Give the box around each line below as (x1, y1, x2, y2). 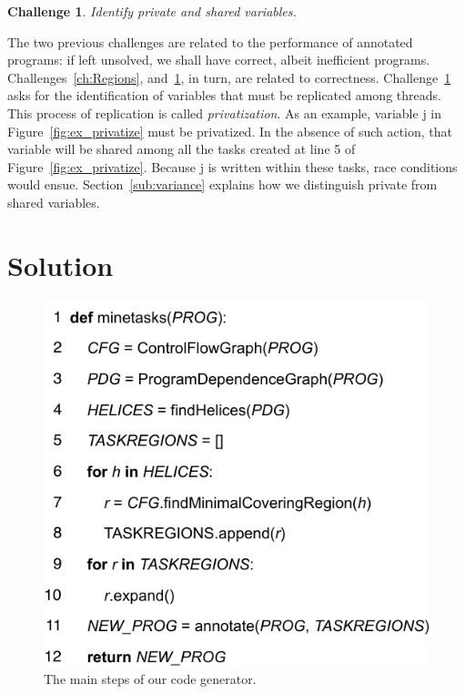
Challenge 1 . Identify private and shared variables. (7, 2, 297, 20)
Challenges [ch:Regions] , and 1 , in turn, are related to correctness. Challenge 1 (7, 67, 451, 87)
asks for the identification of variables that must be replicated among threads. (7, 86, 441, 105)
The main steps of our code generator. (44, 669, 257, 689)
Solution (7, 246, 114, 283)
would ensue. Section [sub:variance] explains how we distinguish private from (7, 175, 438, 194)
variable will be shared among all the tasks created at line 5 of (7, 139, 356, 158)
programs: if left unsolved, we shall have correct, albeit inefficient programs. (7, 50, 430, 69)
